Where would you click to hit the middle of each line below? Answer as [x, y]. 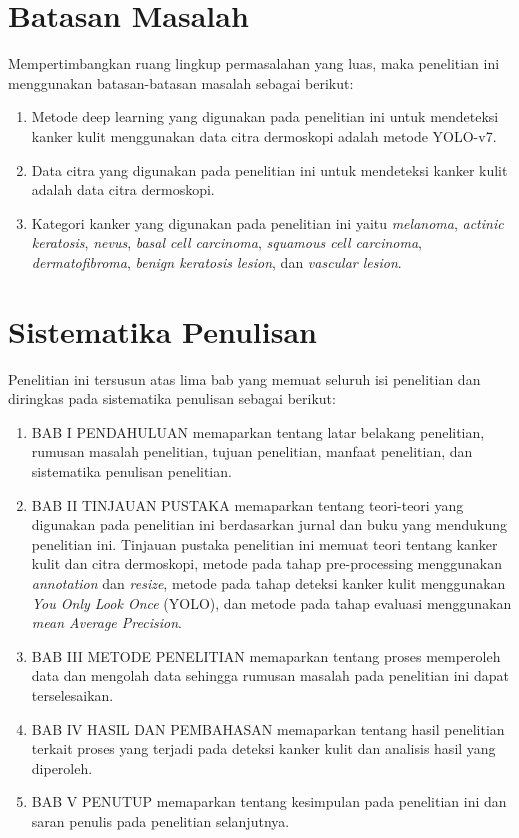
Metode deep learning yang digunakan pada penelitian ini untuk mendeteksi [265, 116]
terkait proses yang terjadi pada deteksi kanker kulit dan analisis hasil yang [263, 748]
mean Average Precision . [106, 622]
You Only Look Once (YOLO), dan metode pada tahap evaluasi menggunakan [271, 602]
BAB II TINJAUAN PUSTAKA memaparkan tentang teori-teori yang [247, 504]
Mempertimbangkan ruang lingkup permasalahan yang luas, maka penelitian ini [254, 63]
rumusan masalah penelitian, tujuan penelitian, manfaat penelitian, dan [252, 451]
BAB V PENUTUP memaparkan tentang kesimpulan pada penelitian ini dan [269, 801]
